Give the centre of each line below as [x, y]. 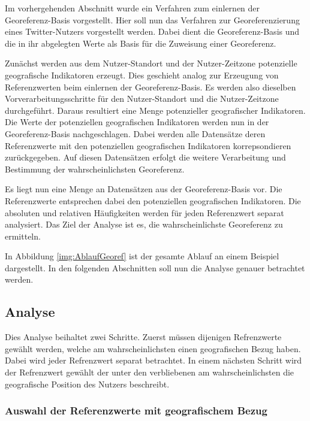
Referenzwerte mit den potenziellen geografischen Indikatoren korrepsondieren [148, 145]
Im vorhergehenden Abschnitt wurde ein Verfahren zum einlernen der [133, 8]
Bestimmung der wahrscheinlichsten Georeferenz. [95, 169]
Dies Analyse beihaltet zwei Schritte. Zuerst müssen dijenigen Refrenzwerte [143, 337]
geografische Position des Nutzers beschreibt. [87, 384]
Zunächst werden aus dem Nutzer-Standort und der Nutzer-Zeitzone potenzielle [151, 63]
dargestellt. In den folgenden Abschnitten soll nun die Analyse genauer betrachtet [155, 267]
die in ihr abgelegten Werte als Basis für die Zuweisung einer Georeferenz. [141, 43]
